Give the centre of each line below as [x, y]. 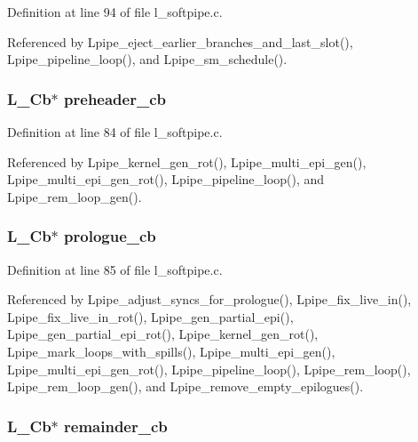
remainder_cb [116, 426]
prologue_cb [110, 236]
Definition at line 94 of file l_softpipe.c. [115, 12]
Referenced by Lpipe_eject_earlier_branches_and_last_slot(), [180, 41]
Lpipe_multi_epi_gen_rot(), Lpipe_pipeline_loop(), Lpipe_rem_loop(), [209, 369]
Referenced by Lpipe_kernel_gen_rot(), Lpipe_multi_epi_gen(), [187, 161]
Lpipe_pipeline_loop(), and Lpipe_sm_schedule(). [147, 59]
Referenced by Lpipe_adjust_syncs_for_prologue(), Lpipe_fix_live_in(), [209, 299]
